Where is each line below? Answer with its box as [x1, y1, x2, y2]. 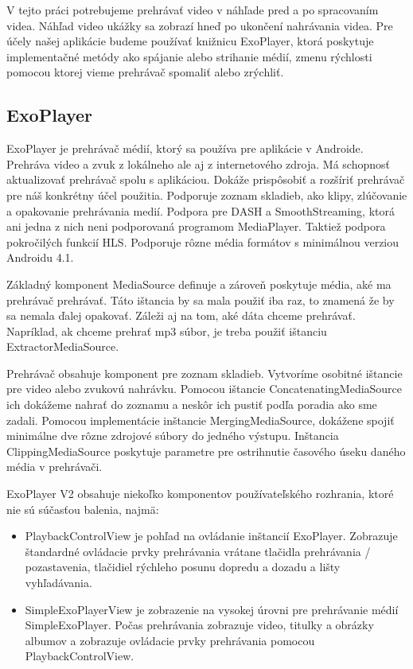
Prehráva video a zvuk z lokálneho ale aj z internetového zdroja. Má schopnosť [6, 155, 390, 172]
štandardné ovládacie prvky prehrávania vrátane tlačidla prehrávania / [25, 543, 371, 559]
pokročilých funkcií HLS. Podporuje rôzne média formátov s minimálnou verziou [6, 233, 399, 250]
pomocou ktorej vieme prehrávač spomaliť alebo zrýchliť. [6, 64, 284, 80]
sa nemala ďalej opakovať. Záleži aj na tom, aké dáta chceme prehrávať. [6, 307, 356, 324]
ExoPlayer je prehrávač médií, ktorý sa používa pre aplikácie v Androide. [6, 140, 364, 157]
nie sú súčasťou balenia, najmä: [6, 500, 159, 517]
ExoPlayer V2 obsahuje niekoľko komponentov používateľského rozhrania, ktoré [6, 485, 394, 502]
